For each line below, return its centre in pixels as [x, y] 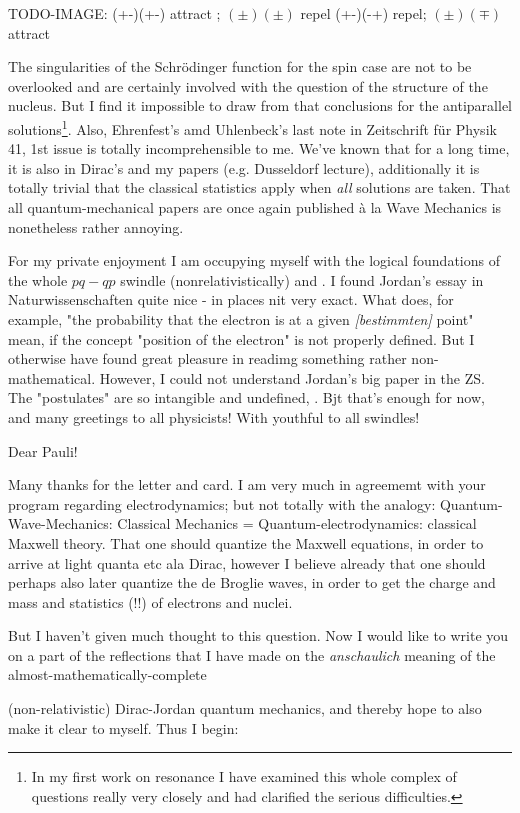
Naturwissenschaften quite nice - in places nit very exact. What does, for [231, 299]
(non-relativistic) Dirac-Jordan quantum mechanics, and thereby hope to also [245, 708]
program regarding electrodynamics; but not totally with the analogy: [222, 503]
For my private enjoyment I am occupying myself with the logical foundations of [254, 260]
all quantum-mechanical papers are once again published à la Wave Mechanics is [255, 207]
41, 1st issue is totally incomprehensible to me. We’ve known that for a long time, [259, 148]
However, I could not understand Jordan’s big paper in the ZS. [292, 377]
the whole [38, 279]
